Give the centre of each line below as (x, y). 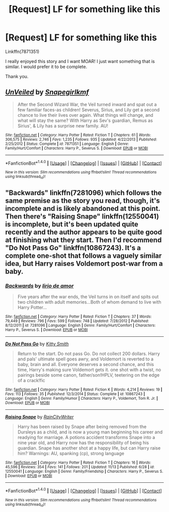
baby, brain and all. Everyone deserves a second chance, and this (86, 364)
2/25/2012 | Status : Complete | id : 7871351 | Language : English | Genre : (67, 144)
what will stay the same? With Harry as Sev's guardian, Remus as (85, 120)
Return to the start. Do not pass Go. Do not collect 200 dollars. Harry (89, 354)
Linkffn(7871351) (22, 51)
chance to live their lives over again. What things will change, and (85, 115)
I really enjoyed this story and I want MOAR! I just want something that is (80, 61)
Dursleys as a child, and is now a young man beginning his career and (90, 432)
